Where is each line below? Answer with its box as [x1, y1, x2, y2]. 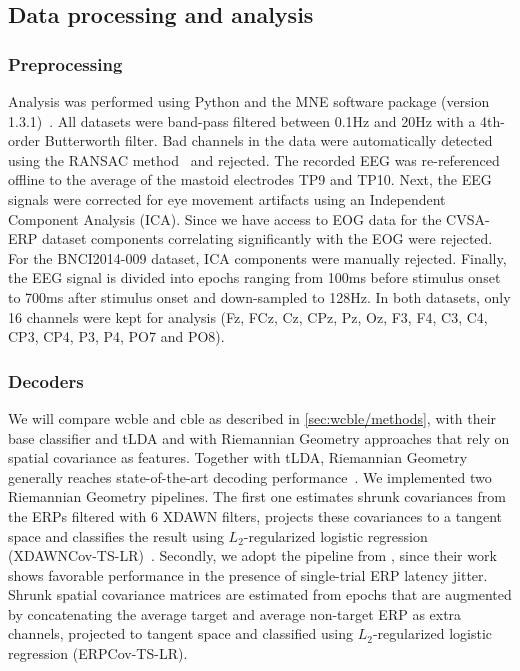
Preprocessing [8, 51, 123, 76]
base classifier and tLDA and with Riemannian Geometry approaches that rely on [8, 427, 510, 448]
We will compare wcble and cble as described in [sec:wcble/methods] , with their [8, 407, 497, 428]
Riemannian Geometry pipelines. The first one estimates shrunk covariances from [8, 486, 506, 507]
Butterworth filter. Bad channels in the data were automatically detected [44, 130, 493, 151]
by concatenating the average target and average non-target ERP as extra [8, 603, 462, 624]
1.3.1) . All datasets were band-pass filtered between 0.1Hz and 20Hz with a [8, 110, 476, 131]
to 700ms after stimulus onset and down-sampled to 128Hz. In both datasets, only [8, 286, 511, 307]
